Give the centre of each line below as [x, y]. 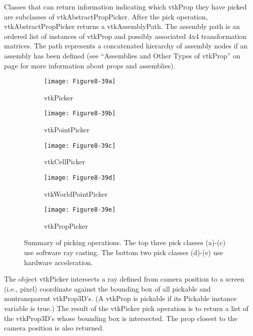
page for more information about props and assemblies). [90, 65]
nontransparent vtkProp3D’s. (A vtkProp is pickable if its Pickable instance [120, 298]
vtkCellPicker [65, 162]
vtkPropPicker [66, 225]
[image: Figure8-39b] [80, 114]
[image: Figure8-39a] [80, 82]
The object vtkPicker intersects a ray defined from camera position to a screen [124, 279]
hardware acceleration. [58, 262]
